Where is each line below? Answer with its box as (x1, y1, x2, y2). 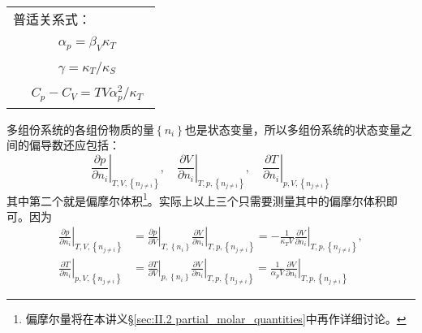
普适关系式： (13, 10, 92, 28)
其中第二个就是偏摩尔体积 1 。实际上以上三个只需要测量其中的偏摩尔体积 (6, 189, 386, 209)
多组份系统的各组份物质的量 (6, 120, 154, 137)
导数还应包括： (40, 136, 120, 154)
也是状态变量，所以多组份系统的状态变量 (184, 120, 401, 137)
